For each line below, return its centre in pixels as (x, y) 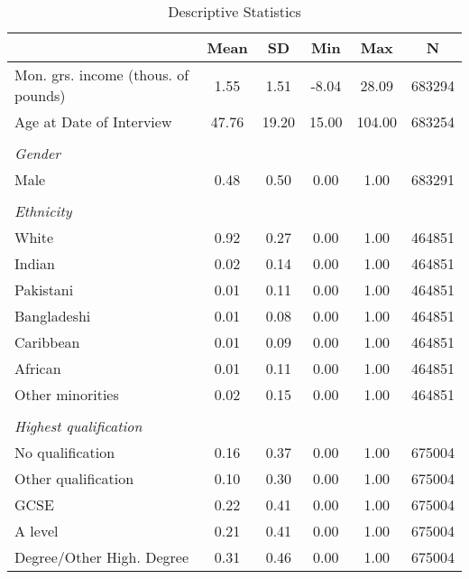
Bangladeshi (53, 316)
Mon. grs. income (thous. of (102, 75)
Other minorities (67, 394)
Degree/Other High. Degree (102, 557)
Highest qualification (78, 426)
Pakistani (44, 289)
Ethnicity (43, 211)
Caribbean (47, 342)
